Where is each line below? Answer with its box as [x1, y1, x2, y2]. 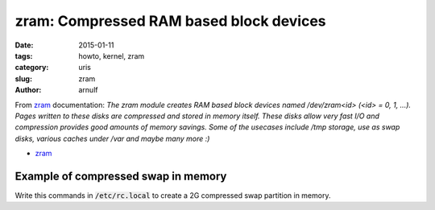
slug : [14, 73, 32, 84]
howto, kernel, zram [78, 51, 145, 60]
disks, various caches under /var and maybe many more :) [14, 134, 210, 143]
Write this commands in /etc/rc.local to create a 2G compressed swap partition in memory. [14, 190, 331, 200]
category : [14, 63, 49, 72]
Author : [14, 85, 42, 95]
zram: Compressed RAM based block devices [14, 12, 326, 30]
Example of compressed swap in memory [14, 169, 227, 183]
